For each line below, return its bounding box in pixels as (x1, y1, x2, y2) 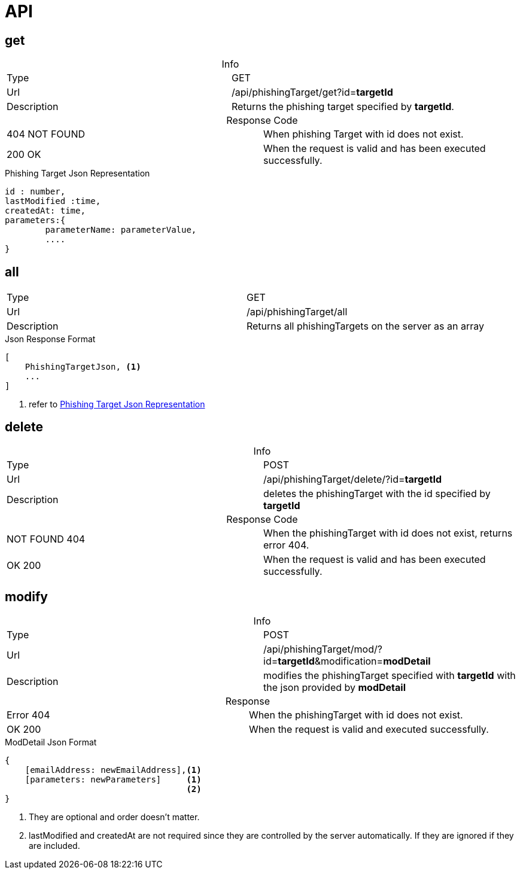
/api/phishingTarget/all (246, 306, 348, 318)
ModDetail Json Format (5, 736, 97, 747)
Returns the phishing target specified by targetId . (231, 101, 454, 113)
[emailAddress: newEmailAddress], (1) (25, 765, 202, 775)
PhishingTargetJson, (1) (25, 362, 141, 372)
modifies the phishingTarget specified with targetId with (263, 669, 516, 681)
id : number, (5, 187, 66, 197)
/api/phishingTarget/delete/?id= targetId (263, 473, 442, 485)
